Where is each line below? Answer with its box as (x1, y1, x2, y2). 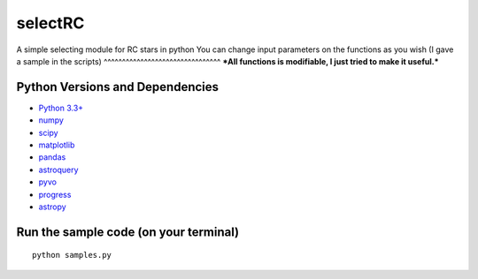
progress (38, 189, 72, 200)
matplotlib (38, 139, 75, 150)
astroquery (38, 164, 79, 175)
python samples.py (32, 250, 112, 260)
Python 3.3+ (38, 102, 84, 113)
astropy (38, 201, 66, 212)
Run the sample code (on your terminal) (16, 224, 239, 239)
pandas (38, 152, 66, 162)
